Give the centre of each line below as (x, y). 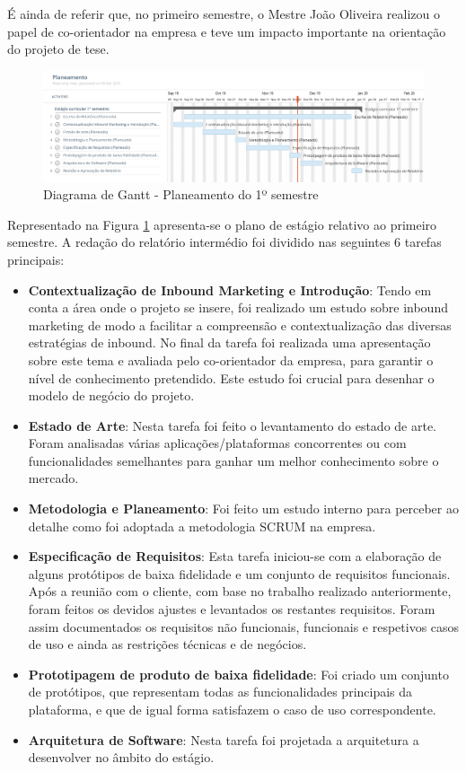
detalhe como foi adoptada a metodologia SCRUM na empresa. (202, 526)
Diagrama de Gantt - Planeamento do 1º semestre (181, 194)
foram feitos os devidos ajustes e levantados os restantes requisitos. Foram (232, 609)
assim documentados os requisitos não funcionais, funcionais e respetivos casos (244, 626)
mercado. (53, 478)
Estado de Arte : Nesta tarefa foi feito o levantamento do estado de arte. (233, 425)
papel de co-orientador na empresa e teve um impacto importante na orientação (227, 31)
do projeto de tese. (58, 49)
